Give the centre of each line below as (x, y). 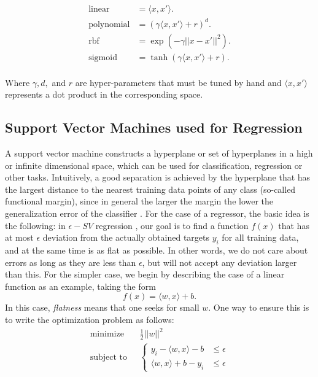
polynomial (109, 24)
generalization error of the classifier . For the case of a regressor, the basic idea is (157, 213)
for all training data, (260, 237)
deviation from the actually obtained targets (126, 237)
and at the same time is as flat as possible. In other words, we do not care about (157, 250)
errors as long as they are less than (71, 262)
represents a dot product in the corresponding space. (104, 94)
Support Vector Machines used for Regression (154, 127)
